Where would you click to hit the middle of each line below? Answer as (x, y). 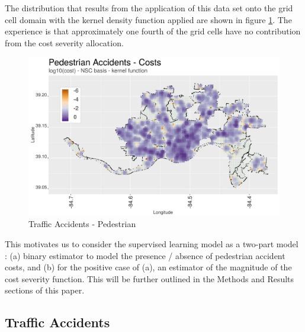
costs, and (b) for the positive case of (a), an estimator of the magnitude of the (148, 267)
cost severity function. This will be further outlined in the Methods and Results (150, 278)
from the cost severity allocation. (64, 42)
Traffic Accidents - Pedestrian (82, 224)
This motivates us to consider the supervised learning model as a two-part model (152, 244)
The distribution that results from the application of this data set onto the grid (149, 8)
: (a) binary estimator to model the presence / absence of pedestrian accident (145, 255)
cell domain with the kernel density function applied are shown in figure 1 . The (148, 19)
